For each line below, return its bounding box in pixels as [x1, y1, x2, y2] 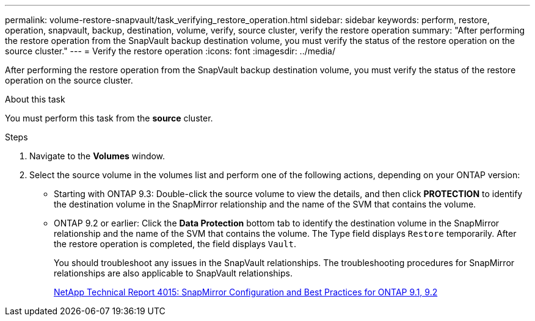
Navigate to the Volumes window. [29, 151, 166, 161]
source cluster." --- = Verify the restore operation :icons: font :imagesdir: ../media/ [5, 46, 336, 56]
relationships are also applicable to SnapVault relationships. [54, 268, 293, 278]
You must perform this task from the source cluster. [5, 113, 213, 123]
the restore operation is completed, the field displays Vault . [54, 239, 296, 249]
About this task [5, 94, 65, 104]
